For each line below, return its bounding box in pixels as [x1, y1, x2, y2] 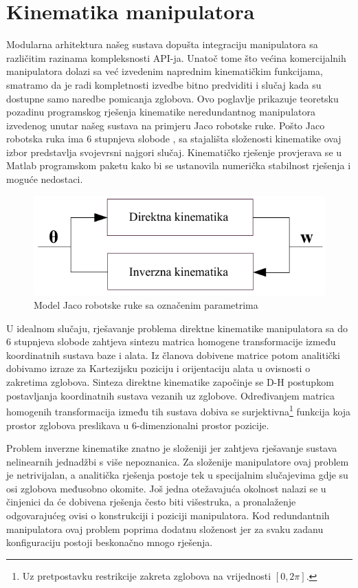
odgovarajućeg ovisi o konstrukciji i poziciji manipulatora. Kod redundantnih [6, 508, 330, 523]
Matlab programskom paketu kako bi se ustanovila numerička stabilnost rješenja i [6, 158, 351, 173]
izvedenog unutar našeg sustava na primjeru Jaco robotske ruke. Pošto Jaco [6, 118, 325, 132]
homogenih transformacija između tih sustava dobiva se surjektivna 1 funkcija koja [6, 402, 351, 418]
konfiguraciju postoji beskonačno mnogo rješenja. [6, 535, 213, 549]
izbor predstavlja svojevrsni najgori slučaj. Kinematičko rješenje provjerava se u [6, 144, 342, 159]
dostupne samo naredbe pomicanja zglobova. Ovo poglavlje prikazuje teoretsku [6, 91, 339, 105]
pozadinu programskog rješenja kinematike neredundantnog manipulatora [6, 105, 315, 119]
